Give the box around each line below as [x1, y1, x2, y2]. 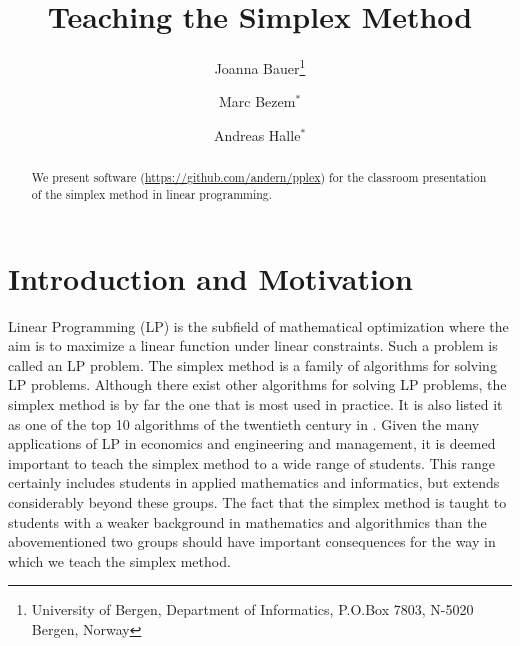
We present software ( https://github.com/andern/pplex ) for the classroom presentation [31, 169, 487, 186]
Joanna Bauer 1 [214, 55, 306, 78]
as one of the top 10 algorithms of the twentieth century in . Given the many [8, 413, 480, 434]
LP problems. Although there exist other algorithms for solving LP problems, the [8, 374, 507, 395]
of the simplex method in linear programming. [31, 186, 273, 203]
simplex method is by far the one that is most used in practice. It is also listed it [8, 393, 503, 414]
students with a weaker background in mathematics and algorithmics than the [8, 511, 487, 532]
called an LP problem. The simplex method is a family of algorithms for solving [8, 354, 497, 375]
